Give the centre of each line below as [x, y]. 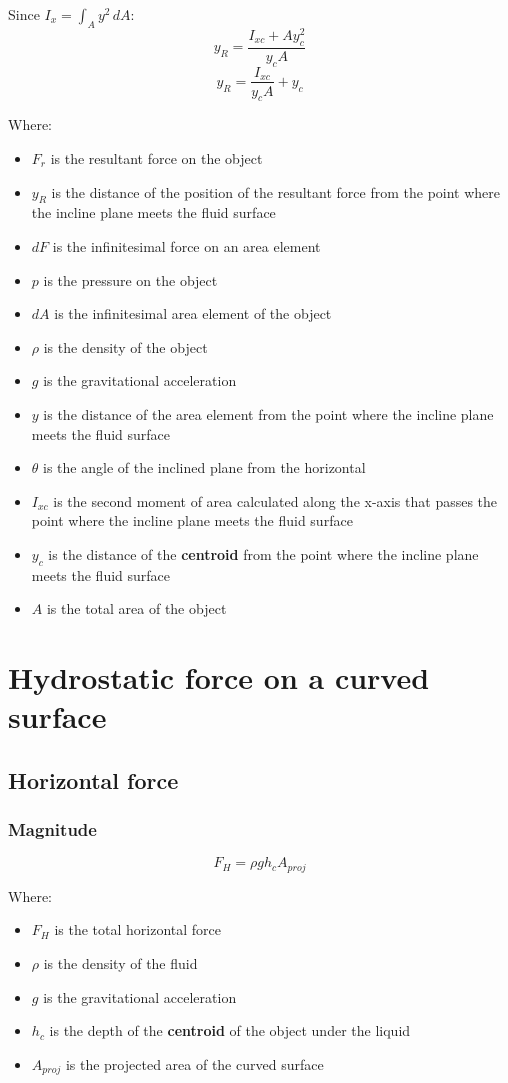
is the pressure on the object [130, 279]
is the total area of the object [136, 608]
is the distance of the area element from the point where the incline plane [268, 413]
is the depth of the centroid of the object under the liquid [230, 1030]
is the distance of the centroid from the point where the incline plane [263, 553]
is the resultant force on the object [156, 157]
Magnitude [52, 829]
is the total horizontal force [138, 929]
